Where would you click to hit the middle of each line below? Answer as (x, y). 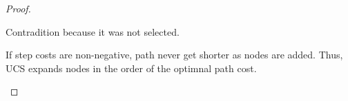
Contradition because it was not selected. (93, 31)
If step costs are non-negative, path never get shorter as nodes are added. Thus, (174, 55)
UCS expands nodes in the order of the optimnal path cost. (131, 68)
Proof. (18, 8)
